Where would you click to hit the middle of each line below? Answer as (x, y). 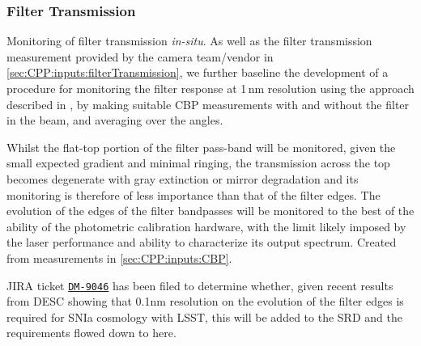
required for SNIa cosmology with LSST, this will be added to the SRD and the (204, 316)
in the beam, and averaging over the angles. (115, 120)
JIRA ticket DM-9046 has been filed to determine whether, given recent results (200, 285)
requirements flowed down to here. (91, 333)
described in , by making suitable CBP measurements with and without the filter (208, 104)
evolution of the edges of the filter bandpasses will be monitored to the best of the (210, 211)
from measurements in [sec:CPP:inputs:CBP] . (119, 257)
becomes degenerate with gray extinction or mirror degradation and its (183, 178)
